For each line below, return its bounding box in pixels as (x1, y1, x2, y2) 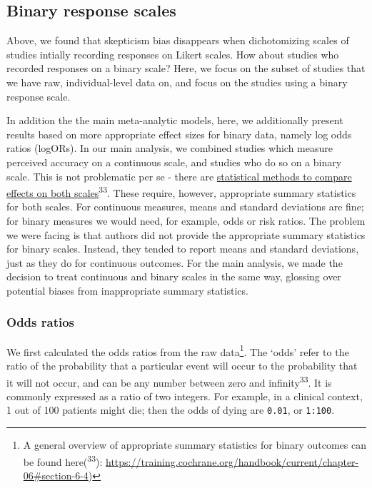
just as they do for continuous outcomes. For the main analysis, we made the (6, 255, 343, 270)
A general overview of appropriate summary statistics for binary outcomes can (23, 437, 366, 452)
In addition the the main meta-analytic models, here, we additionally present (6, 113, 343, 128)
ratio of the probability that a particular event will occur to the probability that (6, 358, 358, 373)
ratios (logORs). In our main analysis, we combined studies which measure (6, 141, 333, 156)
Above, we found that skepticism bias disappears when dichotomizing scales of (6, 33, 349, 48)
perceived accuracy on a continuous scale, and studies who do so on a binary (6, 154, 342, 169)
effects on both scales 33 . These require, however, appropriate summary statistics (6, 183, 356, 200)
